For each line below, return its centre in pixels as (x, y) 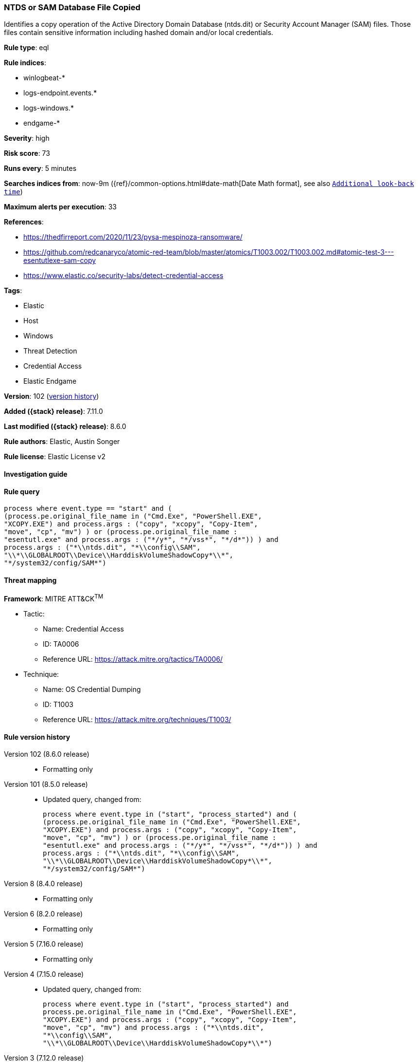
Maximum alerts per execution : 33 (60, 207)
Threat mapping (30, 580)
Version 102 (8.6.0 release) (47, 754)
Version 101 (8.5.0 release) (46, 784)
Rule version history (37, 737)
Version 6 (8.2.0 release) (44, 914)
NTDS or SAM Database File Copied (72, 7)
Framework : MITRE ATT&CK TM (54, 598)
